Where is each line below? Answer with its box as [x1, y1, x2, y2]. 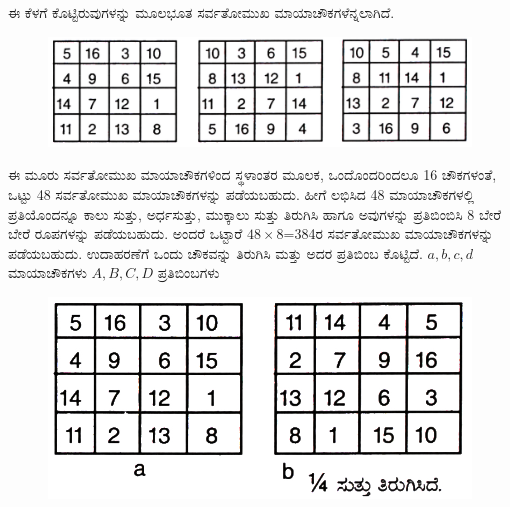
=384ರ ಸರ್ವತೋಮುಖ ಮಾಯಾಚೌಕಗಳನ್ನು [283, 223, 494, 244]
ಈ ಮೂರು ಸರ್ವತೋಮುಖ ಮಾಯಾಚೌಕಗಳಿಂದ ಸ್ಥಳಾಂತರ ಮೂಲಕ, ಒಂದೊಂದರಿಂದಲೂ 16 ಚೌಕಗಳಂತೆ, [8, 164, 497, 185]
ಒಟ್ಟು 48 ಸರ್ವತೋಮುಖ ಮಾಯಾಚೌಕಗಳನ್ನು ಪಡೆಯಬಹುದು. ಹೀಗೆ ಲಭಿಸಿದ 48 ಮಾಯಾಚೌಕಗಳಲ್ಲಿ [8, 183, 475, 204]
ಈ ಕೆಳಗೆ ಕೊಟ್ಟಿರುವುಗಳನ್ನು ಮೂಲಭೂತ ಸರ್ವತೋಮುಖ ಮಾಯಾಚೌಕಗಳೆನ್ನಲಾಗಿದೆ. [8, 2, 395, 22]
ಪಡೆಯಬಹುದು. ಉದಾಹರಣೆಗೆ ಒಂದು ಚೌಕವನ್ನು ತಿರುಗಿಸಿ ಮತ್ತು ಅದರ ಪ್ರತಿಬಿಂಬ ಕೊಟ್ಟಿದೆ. [8, 242, 423, 263]
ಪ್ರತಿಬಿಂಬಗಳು [157, 262, 220, 283]
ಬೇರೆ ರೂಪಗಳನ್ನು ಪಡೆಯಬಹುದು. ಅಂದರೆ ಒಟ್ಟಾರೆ [8, 223, 243, 244]
